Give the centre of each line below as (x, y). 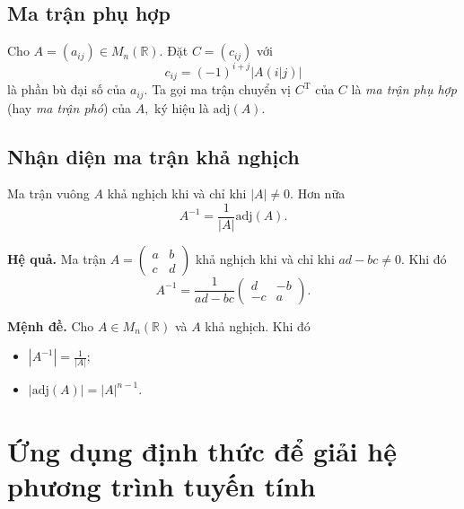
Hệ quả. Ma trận (57, 259)
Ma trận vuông (48, 193)
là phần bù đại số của (67, 89)
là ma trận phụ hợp (404, 89)
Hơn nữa (321, 193)
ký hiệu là (182, 107)
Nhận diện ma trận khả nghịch (153, 156)
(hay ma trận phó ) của (69, 107)
